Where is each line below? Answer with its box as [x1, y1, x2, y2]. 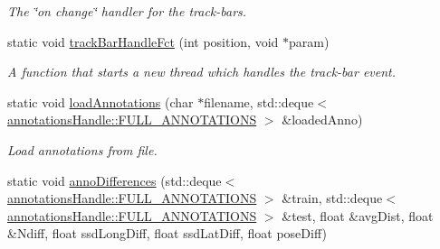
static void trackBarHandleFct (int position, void [7, 32, 279, 51]
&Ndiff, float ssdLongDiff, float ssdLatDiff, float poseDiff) [7, 224, 327, 243]
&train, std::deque [282, 189, 383, 207]
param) [289, 32, 330, 51]
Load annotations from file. [7, 140, 158, 159]
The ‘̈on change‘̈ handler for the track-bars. [7, 2, 247, 20]
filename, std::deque [204, 92, 314, 111]
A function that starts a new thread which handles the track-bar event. [7, 62, 397, 81]
